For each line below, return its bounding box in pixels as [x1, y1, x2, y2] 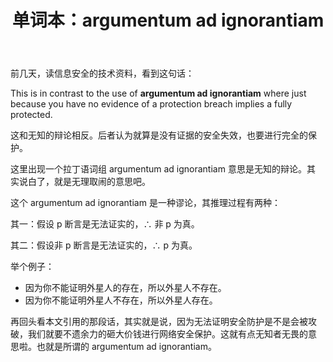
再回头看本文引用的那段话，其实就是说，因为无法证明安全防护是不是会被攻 [10, 316, 317, 328]
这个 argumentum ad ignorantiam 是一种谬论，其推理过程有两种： [10, 197, 281, 209]
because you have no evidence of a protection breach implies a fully [10, 98, 293, 110]
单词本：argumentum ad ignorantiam [11, 9, 325, 32]
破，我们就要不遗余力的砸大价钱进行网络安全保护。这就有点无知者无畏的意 [10, 328, 317, 340]
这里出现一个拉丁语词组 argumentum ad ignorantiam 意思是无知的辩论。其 [10, 163, 316, 175]
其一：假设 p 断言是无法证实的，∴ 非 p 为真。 [10, 218, 200, 230]
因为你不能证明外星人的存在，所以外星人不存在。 [24, 282, 227, 294]
